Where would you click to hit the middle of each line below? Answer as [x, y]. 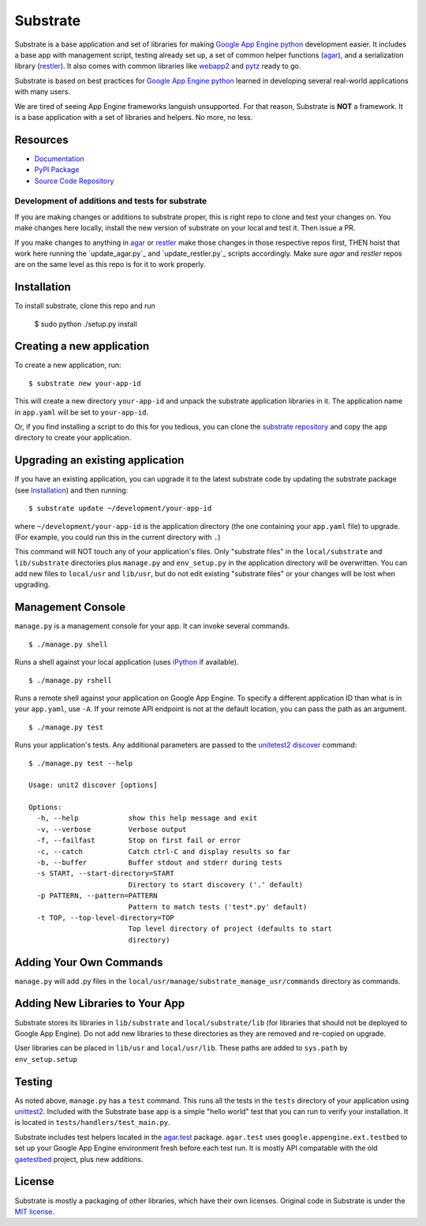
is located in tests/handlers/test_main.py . [92, 1123]
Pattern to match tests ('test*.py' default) [218, 907]
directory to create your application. [73, 437]
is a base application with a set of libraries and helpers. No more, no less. [134, 117]
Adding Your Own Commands [89, 962]
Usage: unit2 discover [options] [93, 785]
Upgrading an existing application [99, 461]
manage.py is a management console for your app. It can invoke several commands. [152, 626]
